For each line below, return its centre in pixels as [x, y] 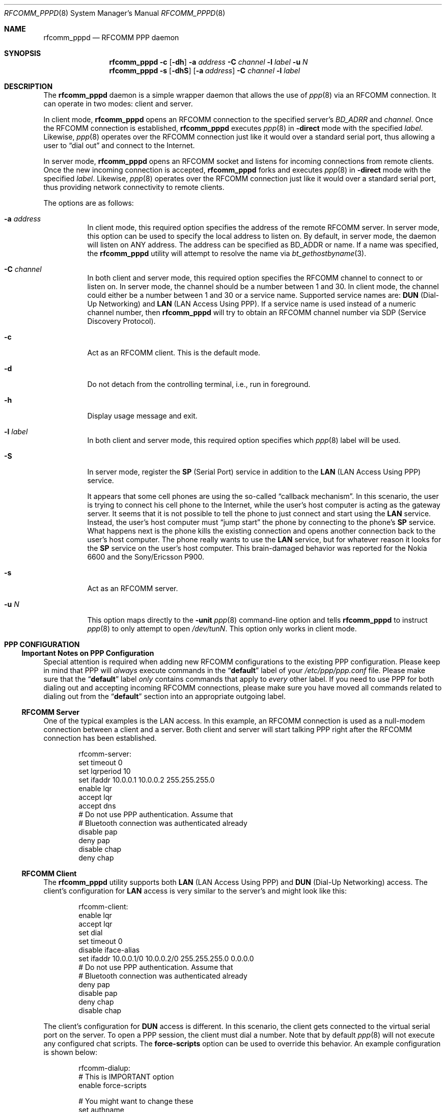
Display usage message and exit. [142, 416]
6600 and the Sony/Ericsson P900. [146, 557]
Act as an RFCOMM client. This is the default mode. [174, 353]
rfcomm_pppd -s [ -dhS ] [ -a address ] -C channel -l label [205, 71]
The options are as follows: [89, 203]
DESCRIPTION [29, 86]
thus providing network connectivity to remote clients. [134, 187]
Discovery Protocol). [121, 321]
